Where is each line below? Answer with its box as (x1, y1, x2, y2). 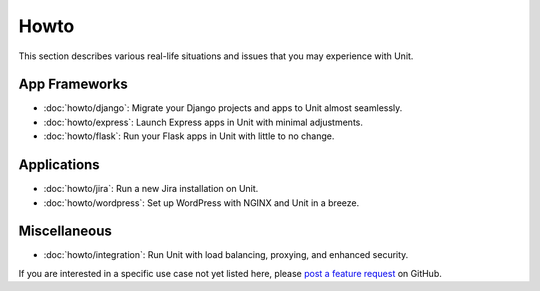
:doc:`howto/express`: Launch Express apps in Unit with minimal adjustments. (43, 116, 364, 128)
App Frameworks (18, 76, 129, 93)
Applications (18, 156, 100, 174)
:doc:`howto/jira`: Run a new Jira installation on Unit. (43, 183, 259, 195)
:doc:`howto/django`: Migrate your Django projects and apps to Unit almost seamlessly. (43, 102, 403, 114)
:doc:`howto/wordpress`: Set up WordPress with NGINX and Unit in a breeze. (43, 196, 360, 209)
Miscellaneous (18, 223, 112, 240)
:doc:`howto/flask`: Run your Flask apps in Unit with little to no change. (43, 130, 335, 142)
